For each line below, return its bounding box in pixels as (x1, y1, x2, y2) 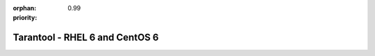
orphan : (12, 4, 37, 12)
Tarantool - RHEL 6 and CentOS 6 (12, 32, 159, 44)
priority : (12, 14, 37, 22)
